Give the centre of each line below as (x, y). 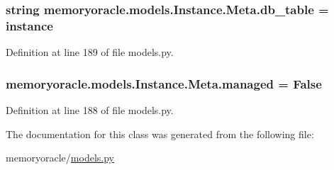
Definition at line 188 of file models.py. (90, 109)
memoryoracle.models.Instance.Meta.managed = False (164, 83)
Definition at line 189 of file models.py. (90, 52)
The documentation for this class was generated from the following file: (160, 134)
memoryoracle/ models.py (60, 158)
